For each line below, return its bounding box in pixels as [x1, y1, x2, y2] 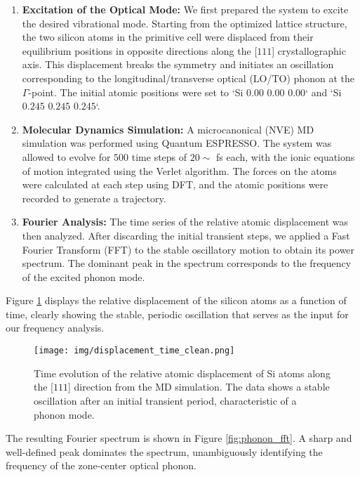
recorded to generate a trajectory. [22, 190, 166, 205]
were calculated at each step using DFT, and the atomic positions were [22, 177, 328, 192]
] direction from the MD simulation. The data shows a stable [68, 379, 330, 394]
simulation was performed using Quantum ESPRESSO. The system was [22, 136, 332, 150]
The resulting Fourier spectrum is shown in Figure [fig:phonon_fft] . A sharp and [6, 431, 352, 445]
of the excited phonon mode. [22, 269, 145, 284]
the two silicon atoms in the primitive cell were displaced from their [22, 30, 314, 44]
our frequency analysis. [6, 320, 105, 335]
